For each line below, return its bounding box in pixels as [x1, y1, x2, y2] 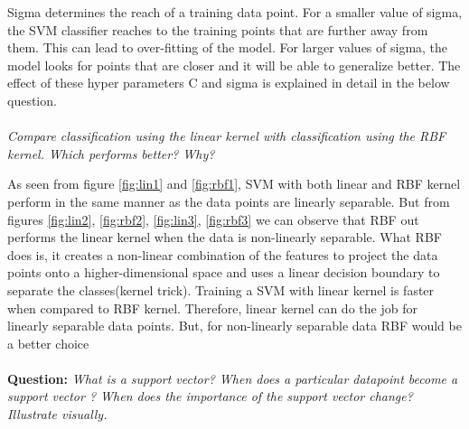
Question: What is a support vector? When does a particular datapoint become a [7, 368, 458, 387]
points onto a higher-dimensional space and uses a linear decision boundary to [7, 263, 440, 282]
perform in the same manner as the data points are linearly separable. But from [7, 191, 450, 210]
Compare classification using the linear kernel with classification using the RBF [7, 126, 446, 145]
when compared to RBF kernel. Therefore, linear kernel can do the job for [7, 298, 417, 317]
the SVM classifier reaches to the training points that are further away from [7, 20, 428, 39]
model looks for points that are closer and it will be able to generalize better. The [7, 55, 461, 74]
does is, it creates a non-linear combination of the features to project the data [7, 245, 438, 264]
